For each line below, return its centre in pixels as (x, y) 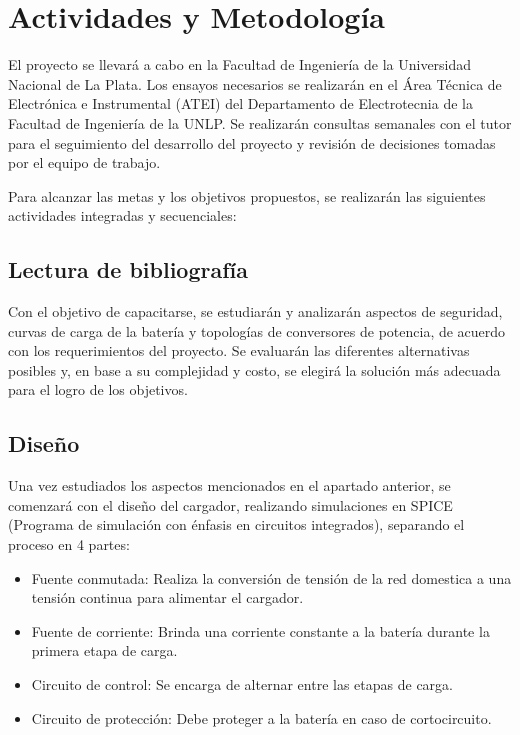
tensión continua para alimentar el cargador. (167, 597)
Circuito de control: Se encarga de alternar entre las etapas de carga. (242, 684)
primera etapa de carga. (104, 650)
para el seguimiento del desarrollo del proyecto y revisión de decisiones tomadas (252, 142)
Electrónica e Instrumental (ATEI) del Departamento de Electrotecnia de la (240, 103)
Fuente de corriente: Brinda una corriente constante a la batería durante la (260, 630)
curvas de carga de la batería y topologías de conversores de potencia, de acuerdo (257, 330)
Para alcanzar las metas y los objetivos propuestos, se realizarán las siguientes (247, 195)
